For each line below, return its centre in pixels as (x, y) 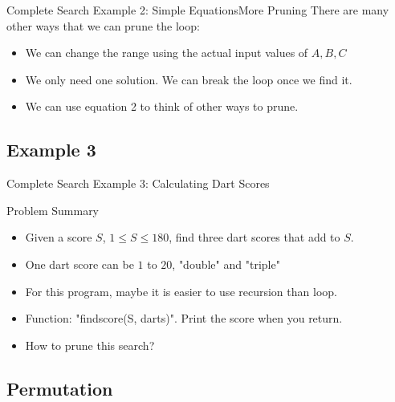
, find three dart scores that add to (255, 237)
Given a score (59, 237)
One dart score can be (79, 264)
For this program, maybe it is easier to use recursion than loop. (181, 291)
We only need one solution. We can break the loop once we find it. (189, 79)
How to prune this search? (90, 345)
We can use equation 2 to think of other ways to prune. (162, 106)
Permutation (60, 388)
